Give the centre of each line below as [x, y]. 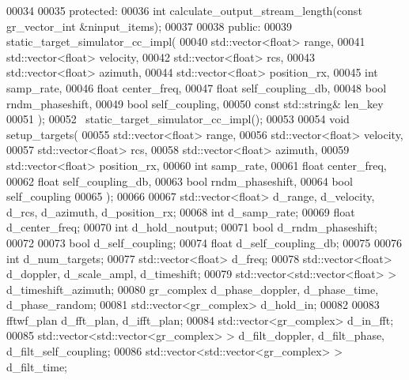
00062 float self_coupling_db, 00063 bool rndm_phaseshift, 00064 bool [180, 181]
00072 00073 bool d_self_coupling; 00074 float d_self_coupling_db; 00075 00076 [204, 242]
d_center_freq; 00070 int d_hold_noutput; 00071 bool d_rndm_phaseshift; [192, 227]
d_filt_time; [37, 366]
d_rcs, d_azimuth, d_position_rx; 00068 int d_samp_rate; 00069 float [181, 211]
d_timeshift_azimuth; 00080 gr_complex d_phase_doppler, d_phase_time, [193, 289]
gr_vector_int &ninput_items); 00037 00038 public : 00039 [150, 26]
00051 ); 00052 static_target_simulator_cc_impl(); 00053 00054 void [178, 119]
